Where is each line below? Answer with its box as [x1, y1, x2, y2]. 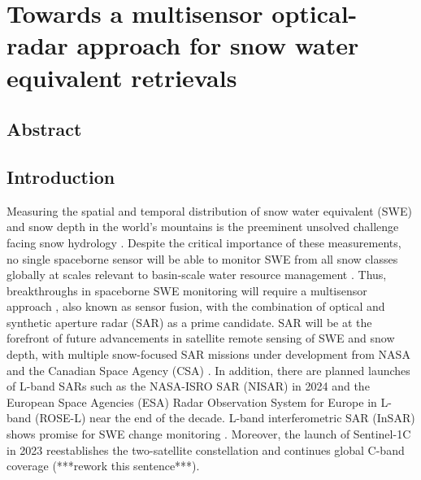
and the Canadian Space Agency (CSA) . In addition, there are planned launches [7, 361, 410, 378]
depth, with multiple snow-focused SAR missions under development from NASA [7, 346, 410, 363]
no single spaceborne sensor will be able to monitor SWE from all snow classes [7, 250, 398, 267]
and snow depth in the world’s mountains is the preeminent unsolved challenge [7, 218, 399, 235]
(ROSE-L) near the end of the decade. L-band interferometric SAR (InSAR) [35, 409, 415, 426]
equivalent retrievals [7, 60, 237, 94]
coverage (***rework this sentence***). [7, 457, 200, 474]
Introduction [7, 164, 115, 189]
